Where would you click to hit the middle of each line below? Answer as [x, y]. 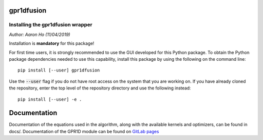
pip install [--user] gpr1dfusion [59, 70]
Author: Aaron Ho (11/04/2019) [40, 35]
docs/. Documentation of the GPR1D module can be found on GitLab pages [84, 131]
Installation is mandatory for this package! [52, 43]
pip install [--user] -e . [50, 99]
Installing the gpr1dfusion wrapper [51, 25]
